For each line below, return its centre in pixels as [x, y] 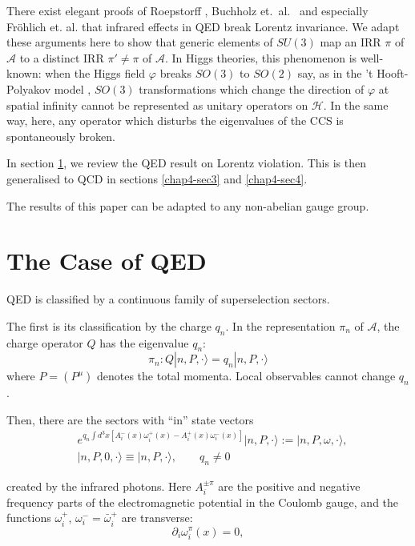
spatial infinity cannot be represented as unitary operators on [157, 104]
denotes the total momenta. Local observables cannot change [246, 376]
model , [73, 88]
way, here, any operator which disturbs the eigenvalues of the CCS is [175, 120]
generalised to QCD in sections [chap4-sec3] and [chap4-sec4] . [157, 178]
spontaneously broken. [61, 136]
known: [24, 73]
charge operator [45, 342]
